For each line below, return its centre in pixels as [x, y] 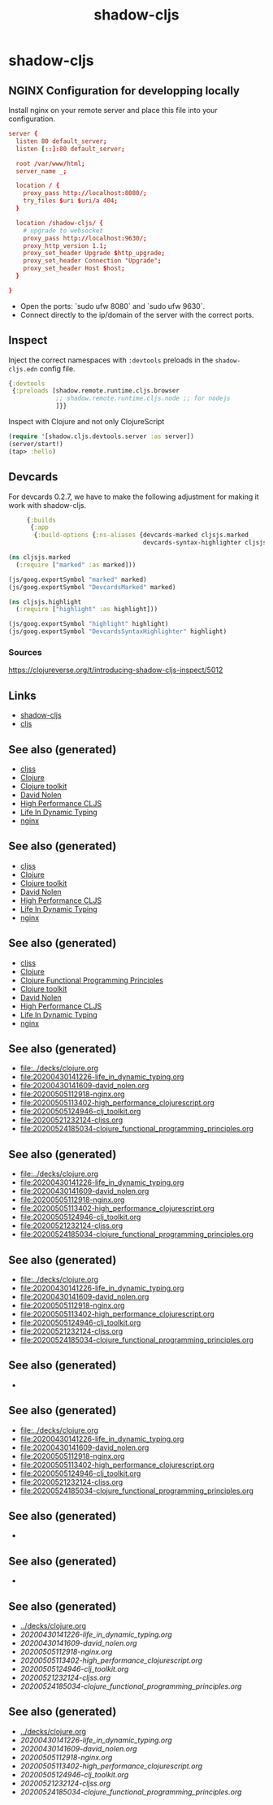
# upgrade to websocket [63, 230]
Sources [25, 652]
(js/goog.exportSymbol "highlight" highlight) [89, 624]
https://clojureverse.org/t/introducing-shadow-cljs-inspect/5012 [116, 670]
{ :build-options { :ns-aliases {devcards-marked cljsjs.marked [141, 535]
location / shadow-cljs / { [60, 223]
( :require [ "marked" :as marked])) [76, 565]
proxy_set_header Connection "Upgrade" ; [92, 261]
